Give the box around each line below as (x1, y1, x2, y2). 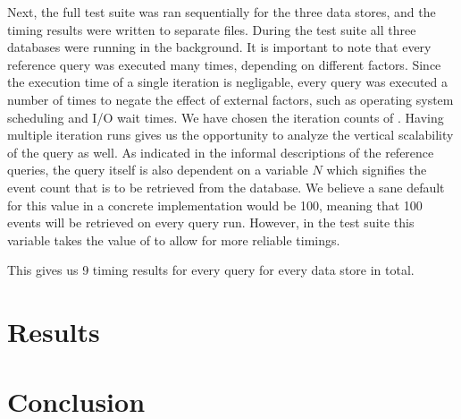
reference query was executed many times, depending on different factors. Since (7, 55, 441, 73)
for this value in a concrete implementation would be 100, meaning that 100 (7, 195, 423, 214)
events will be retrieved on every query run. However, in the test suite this (7, 213, 415, 232)
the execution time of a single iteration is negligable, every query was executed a (7, 73, 448, 91)
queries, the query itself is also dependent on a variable (7, 160, 308, 179)
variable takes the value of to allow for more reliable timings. (7, 230, 340, 249)
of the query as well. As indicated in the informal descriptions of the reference (7, 142, 434, 161)
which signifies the (326, 160, 427, 179)
